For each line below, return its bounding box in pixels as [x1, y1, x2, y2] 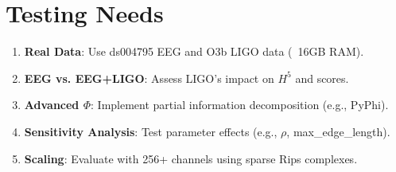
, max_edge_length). [286, 123, 390, 139]
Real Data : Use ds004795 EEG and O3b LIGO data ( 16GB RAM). [24, 43, 364, 60]
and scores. [295, 69, 349, 86]
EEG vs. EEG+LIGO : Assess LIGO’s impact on [24, 69, 274, 86]
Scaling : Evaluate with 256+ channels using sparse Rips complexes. [24, 150, 358, 166]
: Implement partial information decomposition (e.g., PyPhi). [91, 96, 389, 113]
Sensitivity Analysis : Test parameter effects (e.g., [24, 123, 278, 139]
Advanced [24, 96, 80, 113]
